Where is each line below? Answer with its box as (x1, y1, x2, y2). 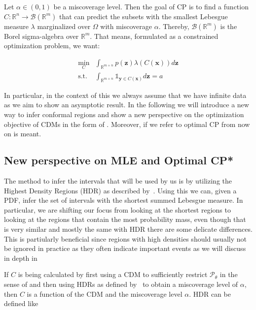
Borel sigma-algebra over (4, 31, 79, 41)
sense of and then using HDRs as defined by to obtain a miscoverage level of (4, 279, 238, 289)
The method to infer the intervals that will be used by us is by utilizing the (4, 176, 232, 186)
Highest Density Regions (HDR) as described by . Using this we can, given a (4, 185, 237, 195)
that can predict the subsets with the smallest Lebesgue (59, 11, 228, 21)
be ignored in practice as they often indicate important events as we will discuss (4, 243, 246, 253)
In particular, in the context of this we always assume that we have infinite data (4, 90, 247, 100)
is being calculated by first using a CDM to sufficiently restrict (18, 269, 208, 279)
